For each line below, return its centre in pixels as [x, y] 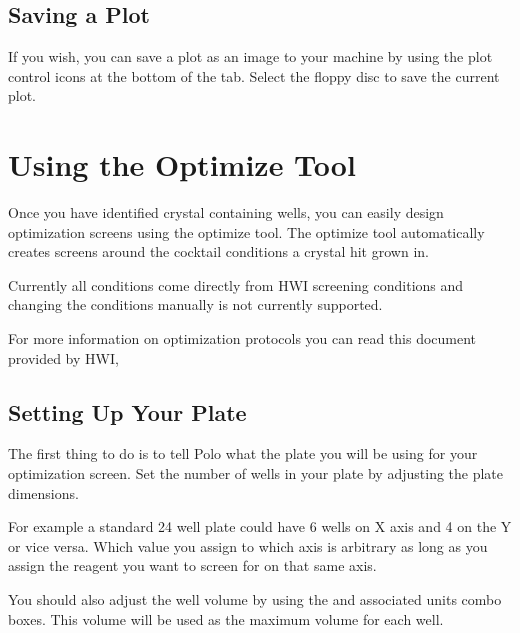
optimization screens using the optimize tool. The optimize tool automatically [246, 231]
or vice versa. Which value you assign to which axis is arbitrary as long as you [248, 545]
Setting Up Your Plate [127, 411]
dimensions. [43, 492]
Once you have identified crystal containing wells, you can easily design [226, 212]
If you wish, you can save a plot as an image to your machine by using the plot [250, 56]
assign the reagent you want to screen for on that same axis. [192, 565]
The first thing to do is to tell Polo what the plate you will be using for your [243, 453]
